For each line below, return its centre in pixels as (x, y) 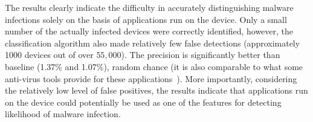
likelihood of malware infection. (63, 114)
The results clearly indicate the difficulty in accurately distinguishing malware (149, 7)
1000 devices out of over (49, 55)
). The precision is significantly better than (201, 55)
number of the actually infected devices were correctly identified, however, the (149, 31)
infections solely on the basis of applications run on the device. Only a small (146, 19)
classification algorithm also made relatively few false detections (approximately (153, 43)
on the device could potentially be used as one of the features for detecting (143, 102)
